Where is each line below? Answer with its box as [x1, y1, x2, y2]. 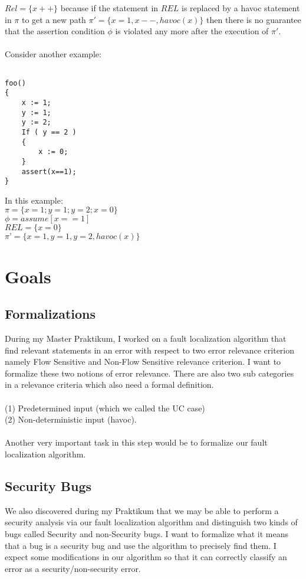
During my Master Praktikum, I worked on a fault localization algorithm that [5, 332, 287, 345]
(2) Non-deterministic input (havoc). [5, 413, 137, 426]
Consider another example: [5, 48, 101, 60]
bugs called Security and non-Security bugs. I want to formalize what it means [5, 527, 289, 539]
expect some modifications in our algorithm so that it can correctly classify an [5, 551, 287, 563]
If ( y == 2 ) [21, 127, 77, 136]
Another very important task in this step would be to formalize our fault [5, 436, 268, 449]
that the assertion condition [5, 25, 105, 37]
